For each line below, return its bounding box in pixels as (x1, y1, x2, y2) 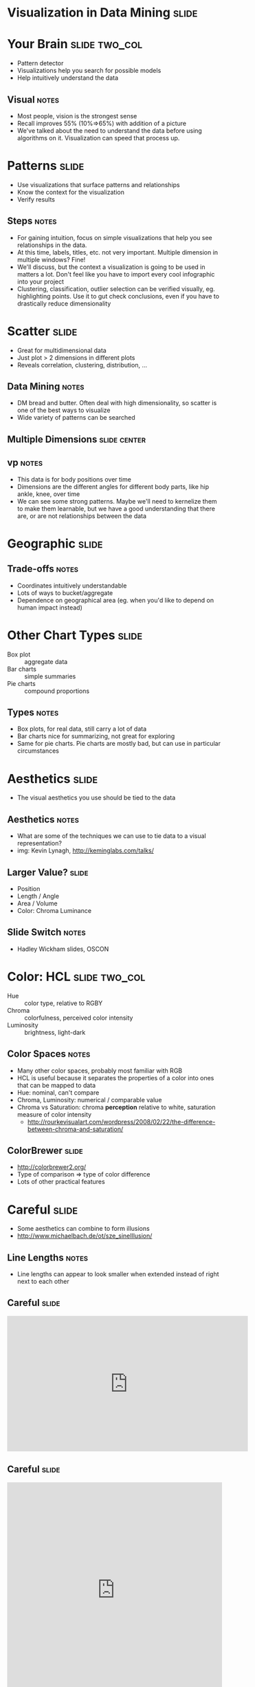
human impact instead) (16, 603, 82, 612)
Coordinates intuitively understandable (16, 581, 127, 590)
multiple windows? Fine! (16, 255, 86, 264)
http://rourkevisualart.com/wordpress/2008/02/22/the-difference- (27, 1117, 216, 1126)
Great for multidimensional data (16, 346, 107, 354)
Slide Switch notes (7, 927, 86, 938)
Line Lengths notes (7, 1251, 88, 1263)
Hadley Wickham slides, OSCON (16, 945, 109, 953)
